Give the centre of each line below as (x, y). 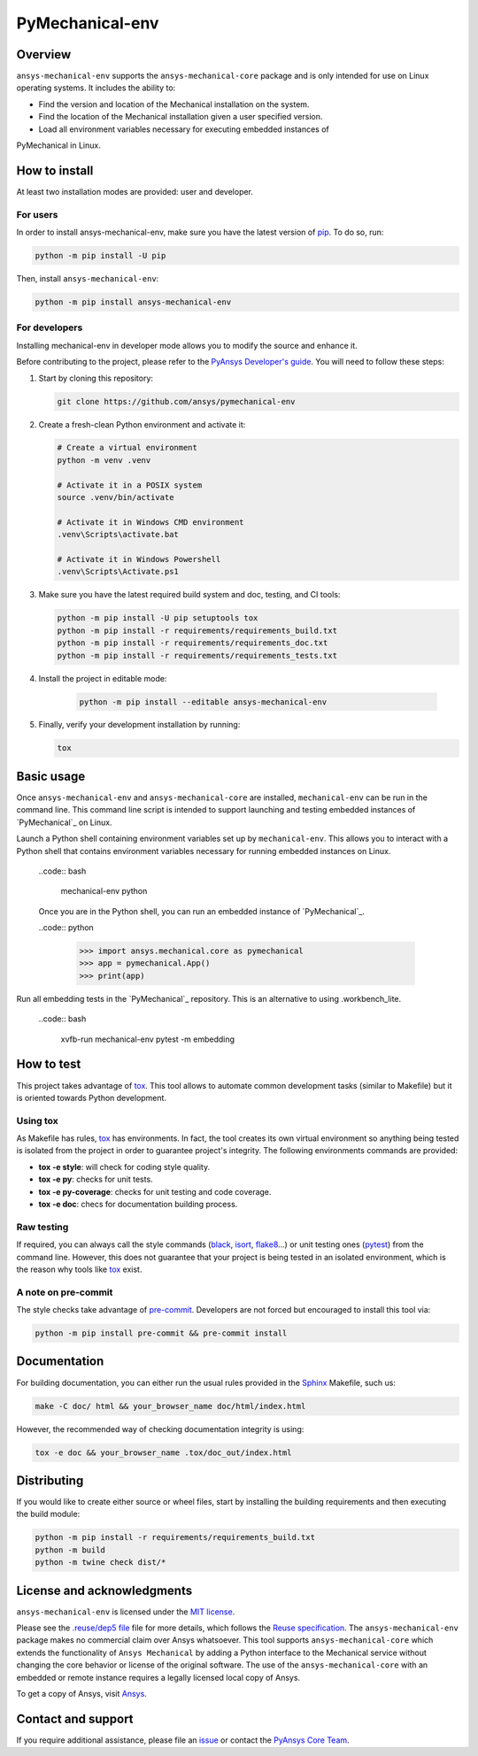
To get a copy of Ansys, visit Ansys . (82, 1694)
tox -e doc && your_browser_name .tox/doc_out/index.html (163, 1452)
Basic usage (51, 776)
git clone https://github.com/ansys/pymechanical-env (176, 401)
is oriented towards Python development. (92, 1097)
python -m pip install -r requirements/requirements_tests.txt (197, 655)
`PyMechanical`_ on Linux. (64, 822)
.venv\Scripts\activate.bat (118, 535)
